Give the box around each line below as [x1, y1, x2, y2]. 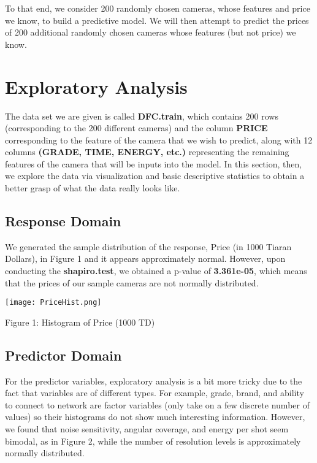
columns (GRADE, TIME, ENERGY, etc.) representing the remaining [5, 145, 289, 158]
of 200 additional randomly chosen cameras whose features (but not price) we [5, 26, 296, 39]
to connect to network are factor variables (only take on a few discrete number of [5, 398, 310, 411]
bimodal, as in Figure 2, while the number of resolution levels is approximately [5, 434, 301, 447]
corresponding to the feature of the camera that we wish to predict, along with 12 [5, 133, 313, 146]
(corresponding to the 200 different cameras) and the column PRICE [5, 121, 268, 134]
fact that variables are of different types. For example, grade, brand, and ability [5, 386, 304, 399]
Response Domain [5, 212, 121, 231]
